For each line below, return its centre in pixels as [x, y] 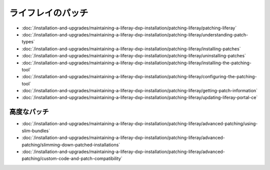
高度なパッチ [29, 112]
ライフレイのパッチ [49, 13]
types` [28, 42]
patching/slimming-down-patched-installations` [71, 145]
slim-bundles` [36, 131]
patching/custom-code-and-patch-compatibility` [72, 159]
